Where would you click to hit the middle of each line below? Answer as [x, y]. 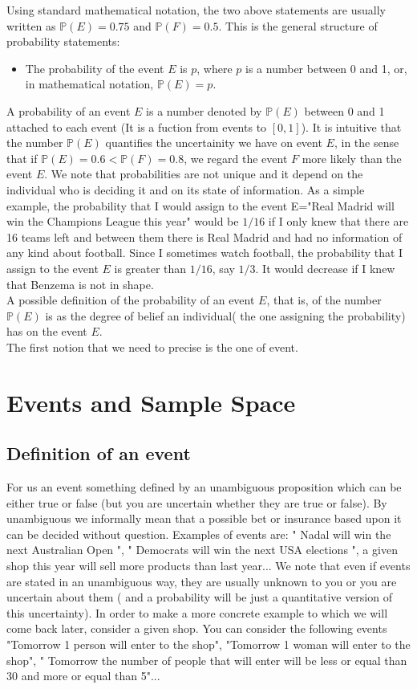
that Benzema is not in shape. [80, 284]
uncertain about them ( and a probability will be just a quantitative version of [199, 597]
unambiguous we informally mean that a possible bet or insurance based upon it [204, 518]
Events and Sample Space [151, 402]
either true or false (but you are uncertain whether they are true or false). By [197, 502]
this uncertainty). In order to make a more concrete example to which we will [197, 612]
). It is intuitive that [351, 126]
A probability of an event [69, 110]
